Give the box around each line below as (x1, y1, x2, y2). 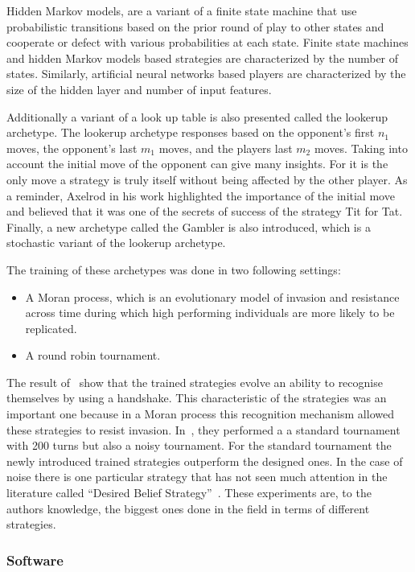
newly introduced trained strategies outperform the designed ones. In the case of (6, 452, 403, 469)
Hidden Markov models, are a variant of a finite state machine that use (6, 2, 357, 19)
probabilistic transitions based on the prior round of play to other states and (6, 18, 384, 35)
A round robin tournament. (25, 347, 161, 364)
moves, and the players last (158, 139, 293, 156)
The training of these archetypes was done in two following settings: (6, 261, 341, 278)
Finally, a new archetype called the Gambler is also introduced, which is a (6, 218, 371, 235)
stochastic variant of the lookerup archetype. (6, 234, 226, 251)
